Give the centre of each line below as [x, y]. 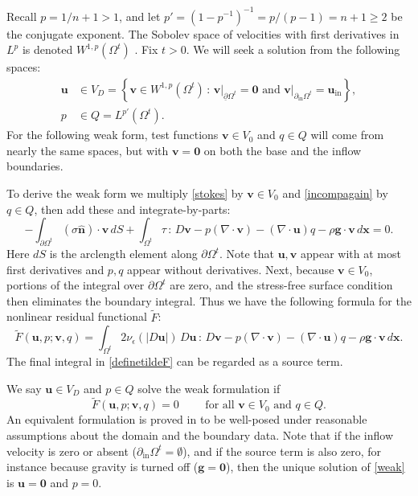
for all [220, 406]
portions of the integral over [76, 285]
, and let [140, 16]
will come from [347, 135]
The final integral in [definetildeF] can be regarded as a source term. [175, 361]
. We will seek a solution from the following [293, 49]
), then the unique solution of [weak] [316, 467]
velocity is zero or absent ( [72, 451]
